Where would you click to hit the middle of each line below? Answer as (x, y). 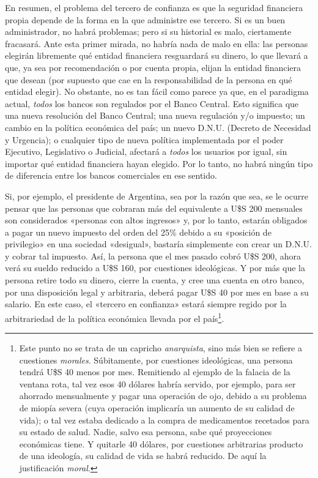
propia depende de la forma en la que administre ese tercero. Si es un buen (145, 19)
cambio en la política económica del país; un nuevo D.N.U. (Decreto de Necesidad (158, 127)
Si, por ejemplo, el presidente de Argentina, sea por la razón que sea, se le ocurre (157, 196)
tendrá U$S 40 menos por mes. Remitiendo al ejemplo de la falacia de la (155, 372)
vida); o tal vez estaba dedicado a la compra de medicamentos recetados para (164, 420)
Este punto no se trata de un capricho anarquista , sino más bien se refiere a (161, 348)
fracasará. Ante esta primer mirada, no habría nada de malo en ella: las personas (157, 43)
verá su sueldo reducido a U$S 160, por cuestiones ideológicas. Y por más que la (155, 268)
